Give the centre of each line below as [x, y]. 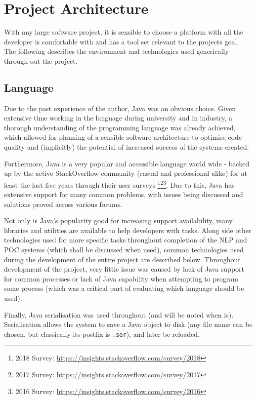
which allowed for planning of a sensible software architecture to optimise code [123, 137]
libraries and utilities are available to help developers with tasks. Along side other [128, 230]
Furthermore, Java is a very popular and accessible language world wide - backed [127, 163]
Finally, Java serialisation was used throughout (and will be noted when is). [119, 314]
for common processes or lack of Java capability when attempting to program [121, 278]
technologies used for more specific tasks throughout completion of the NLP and [126, 240]
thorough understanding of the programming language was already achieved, [120, 127]
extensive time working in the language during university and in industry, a [118, 118]
